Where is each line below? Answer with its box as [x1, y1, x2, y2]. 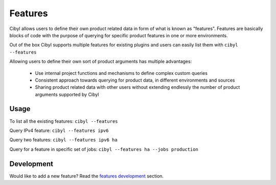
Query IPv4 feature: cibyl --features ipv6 [9, 127, 109, 134]
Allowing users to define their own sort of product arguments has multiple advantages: [9, 59, 192, 65]
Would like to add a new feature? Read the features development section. [9, 173, 164, 179]
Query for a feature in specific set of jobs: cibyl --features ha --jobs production [9, 146, 199, 152]
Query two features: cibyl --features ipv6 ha [9, 137, 118, 143]
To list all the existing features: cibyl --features [9, 118, 118, 124]
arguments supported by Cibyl [35, 91, 99, 97]
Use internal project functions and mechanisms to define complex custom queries [35, 70, 208, 76]
